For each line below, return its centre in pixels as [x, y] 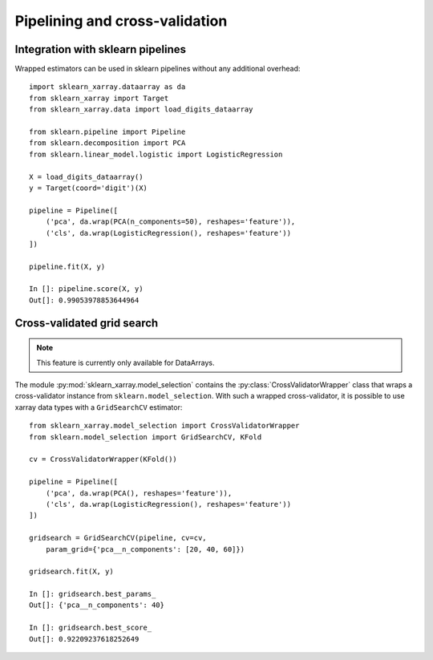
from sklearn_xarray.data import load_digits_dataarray [141, 109]
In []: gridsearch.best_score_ [91, 628]
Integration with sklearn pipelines [101, 49]
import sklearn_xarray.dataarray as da [107, 87]
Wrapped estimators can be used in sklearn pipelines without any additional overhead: [158, 69]
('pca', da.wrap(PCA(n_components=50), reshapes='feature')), [170, 222]
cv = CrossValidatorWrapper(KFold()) [103, 460]
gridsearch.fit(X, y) [71, 572]
